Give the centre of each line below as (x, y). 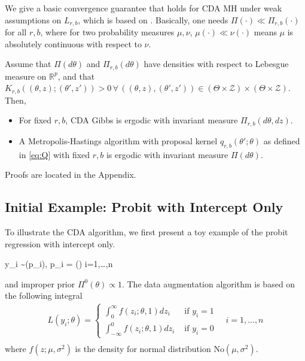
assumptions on (33, 19)
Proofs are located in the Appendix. (71, 175)
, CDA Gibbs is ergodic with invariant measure (152, 120)
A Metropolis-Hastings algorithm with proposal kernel (118, 140)
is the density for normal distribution (143, 349)
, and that (76, 76)
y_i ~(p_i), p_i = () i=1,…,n (59, 264)
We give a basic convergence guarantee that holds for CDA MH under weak (144, 8)
